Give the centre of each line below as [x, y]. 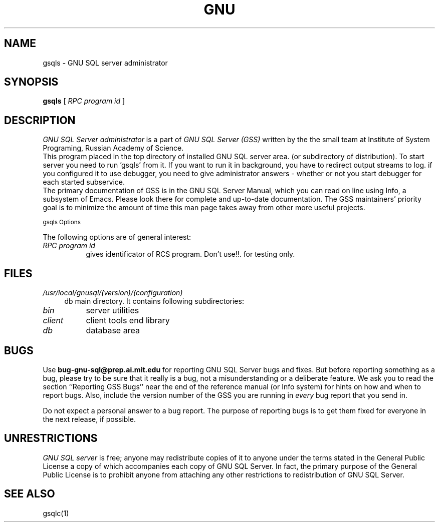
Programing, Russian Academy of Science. [113, 148]
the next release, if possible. [89, 419]
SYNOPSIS [31, 82]
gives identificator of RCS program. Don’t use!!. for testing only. [190, 254]
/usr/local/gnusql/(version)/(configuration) [113, 293]
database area [113, 331]
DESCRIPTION [40, 120]
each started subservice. [84, 182]
